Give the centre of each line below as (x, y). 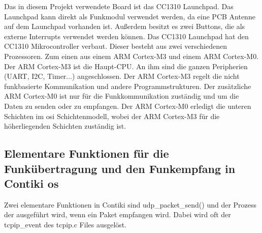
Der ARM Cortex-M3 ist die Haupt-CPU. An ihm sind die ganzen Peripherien (126, 66)
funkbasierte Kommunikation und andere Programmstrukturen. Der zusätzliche (128, 86)
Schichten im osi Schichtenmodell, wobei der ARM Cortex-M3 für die (112, 116)
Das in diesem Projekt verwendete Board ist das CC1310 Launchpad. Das (119, 6)
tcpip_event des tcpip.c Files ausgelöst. (65, 224)
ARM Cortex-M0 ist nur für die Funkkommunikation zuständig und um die (122, 96)
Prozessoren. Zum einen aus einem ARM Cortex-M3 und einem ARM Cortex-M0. (132, 56)
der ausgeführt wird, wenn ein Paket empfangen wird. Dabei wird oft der (118, 214)
